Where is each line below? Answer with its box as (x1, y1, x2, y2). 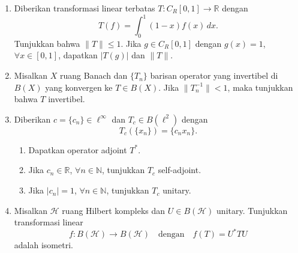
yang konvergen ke (45, 81, 113, 93)
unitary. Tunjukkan (216, 204, 288, 216)
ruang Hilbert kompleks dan (62, 204, 165, 216)
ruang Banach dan (60, 69, 128, 82)
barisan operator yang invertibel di (150, 69, 278, 82)
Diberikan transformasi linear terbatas (14, 2, 155, 14)
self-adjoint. (158, 163, 201, 176)
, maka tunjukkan (227, 81, 293, 93)
